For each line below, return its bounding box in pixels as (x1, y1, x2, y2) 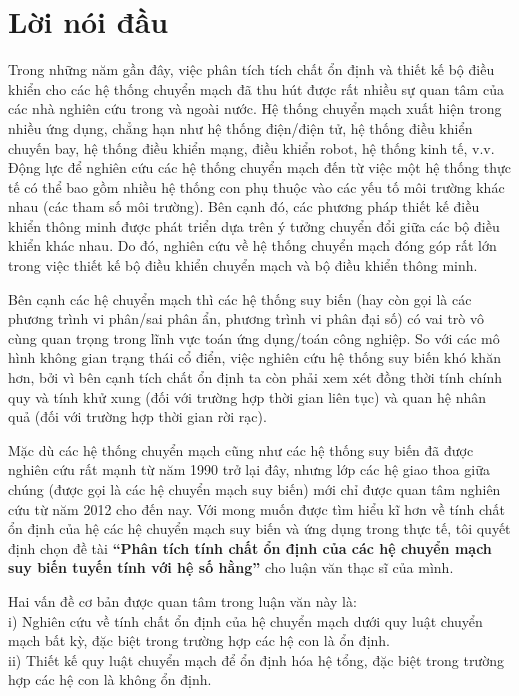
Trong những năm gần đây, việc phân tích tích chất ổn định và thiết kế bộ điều (8, 59, 495, 80)
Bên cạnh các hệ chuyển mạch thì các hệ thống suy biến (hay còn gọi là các (8, 288, 472, 309)
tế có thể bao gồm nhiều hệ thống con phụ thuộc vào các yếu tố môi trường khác (8, 176, 505, 197)
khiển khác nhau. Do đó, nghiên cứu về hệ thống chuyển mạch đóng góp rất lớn (8, 235, 497, 256)
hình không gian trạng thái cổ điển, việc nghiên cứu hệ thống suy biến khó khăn (8, 347, 501, 368)
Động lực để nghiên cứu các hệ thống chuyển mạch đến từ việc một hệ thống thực (8, 157, 512, 178)
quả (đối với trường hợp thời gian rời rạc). (8, 406, 267, 427)
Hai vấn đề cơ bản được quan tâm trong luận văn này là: (8, 590, 357, 611)
